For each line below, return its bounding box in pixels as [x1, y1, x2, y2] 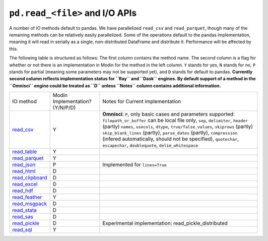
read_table [12, 148, 37, 155]
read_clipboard [12, 174, 47, 181]
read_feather [12, 194, 42, 201]
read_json [12, 161, 36, 168]
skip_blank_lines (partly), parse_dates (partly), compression [102, 129, 238, 136]
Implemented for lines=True [102, 161, 167, 168]
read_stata [12, 207, 37, 214]
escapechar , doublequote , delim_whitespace [102, 142, 199, 149]
